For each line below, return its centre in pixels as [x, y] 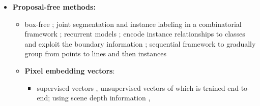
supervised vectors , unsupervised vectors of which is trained [131, 87]
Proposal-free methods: [54, 7]
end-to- [239, 87]
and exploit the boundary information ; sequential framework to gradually [140, 43]
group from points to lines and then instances [96, 54]
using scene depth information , [101, 98]
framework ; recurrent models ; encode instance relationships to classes [135, 34]
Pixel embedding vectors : [70, 70]
